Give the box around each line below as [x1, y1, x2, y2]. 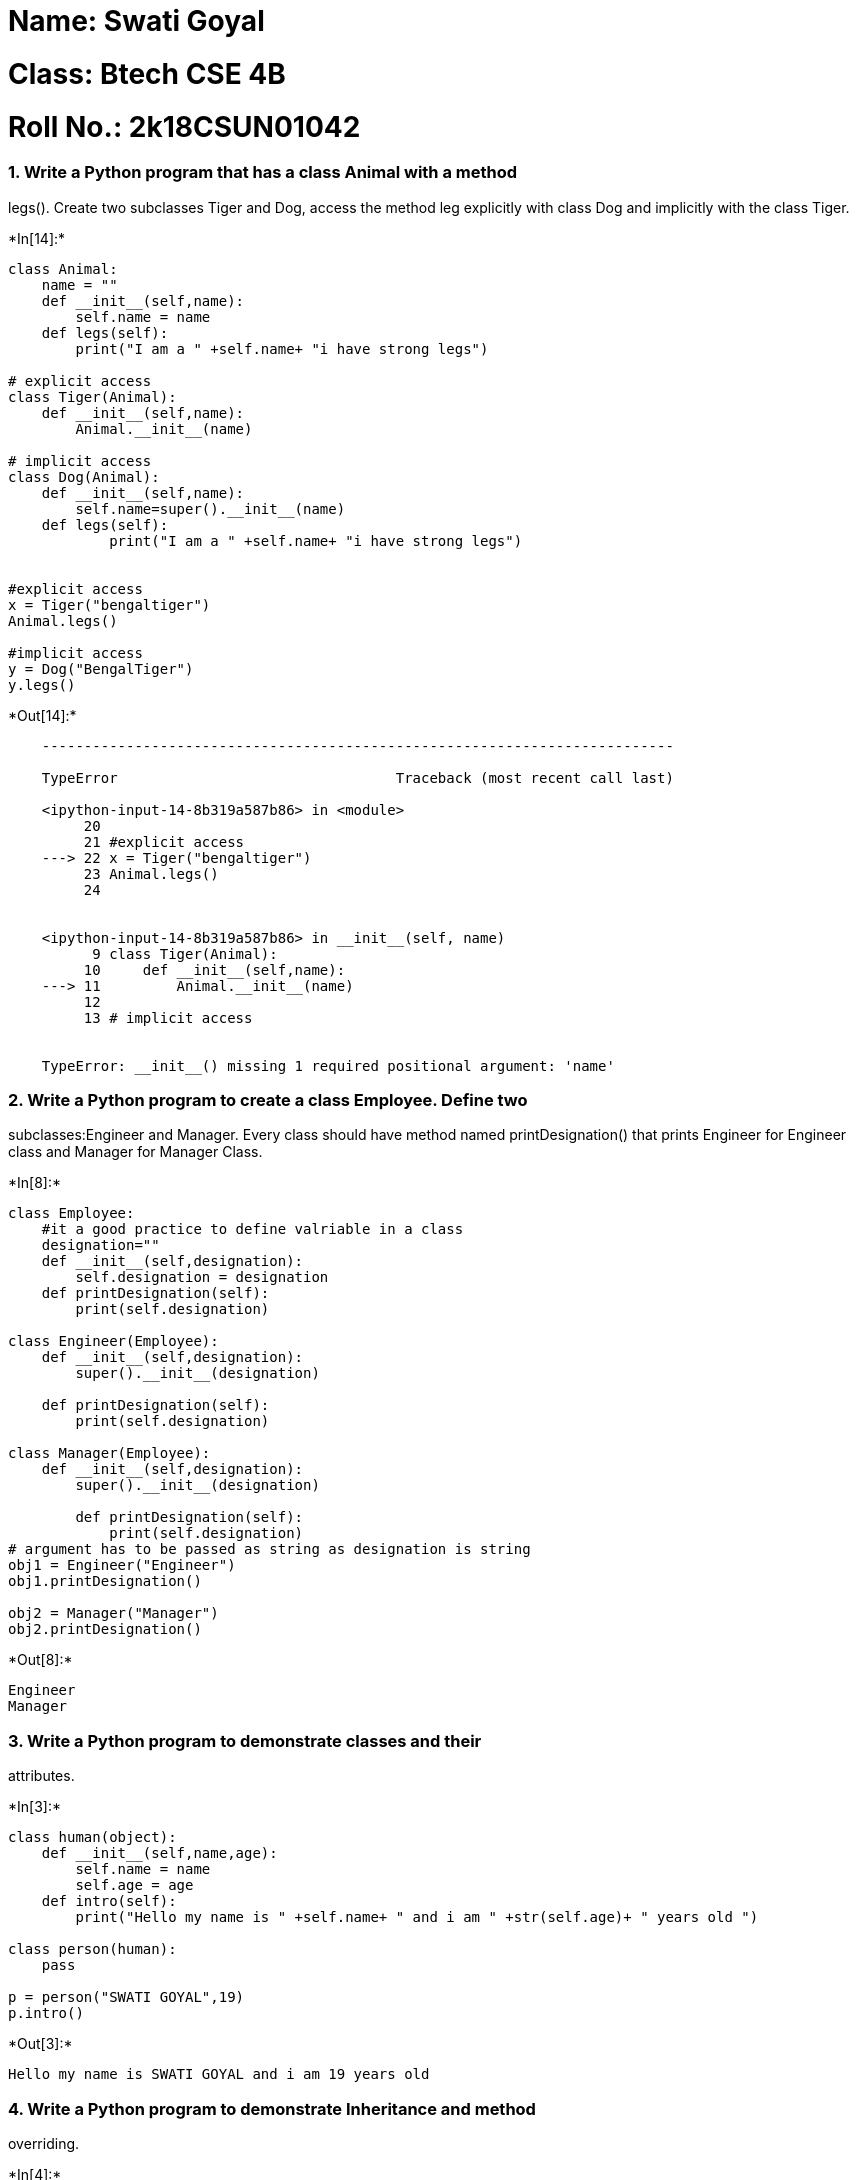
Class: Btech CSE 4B [8, 56, 286, 91]
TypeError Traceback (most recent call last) [41, 769, 674, 786]
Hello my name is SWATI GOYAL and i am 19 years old [8, 2066, 430, 2083]
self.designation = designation [75, 1269, 329, 1286]
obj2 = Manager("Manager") [8, 1605, 219, 1622]
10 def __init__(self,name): [83, 961, 346, 978]
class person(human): [8, 1941, 177, 1958]
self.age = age [75, 1877, 194, 1894]
